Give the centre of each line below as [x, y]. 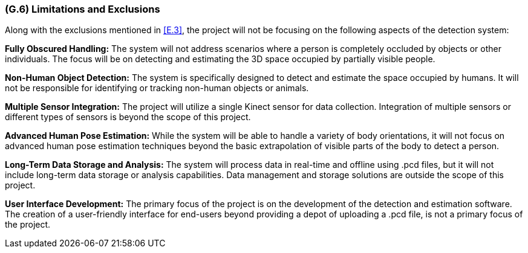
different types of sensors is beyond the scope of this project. [128, 117]
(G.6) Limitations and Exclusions [83, 9]
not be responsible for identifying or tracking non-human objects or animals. [157, 88]
